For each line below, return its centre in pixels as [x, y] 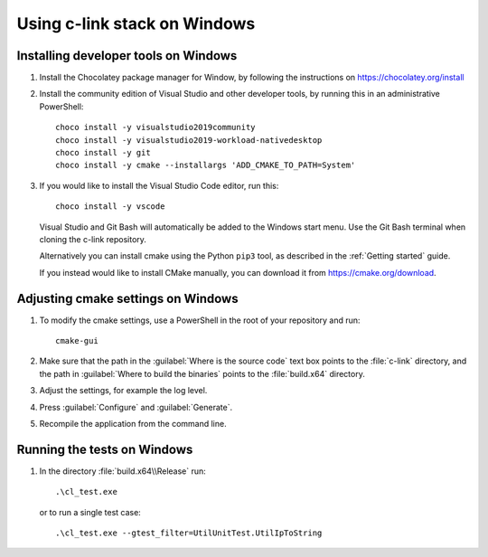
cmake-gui [77, 341]
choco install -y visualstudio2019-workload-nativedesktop [189, 140]
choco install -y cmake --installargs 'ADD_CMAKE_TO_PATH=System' [206, 165]
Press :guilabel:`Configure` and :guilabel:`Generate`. [136, 407]
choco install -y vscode [110, 207]
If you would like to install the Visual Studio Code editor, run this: [159, 185]
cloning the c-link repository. [93, 239]
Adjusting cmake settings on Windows [127, 298]
